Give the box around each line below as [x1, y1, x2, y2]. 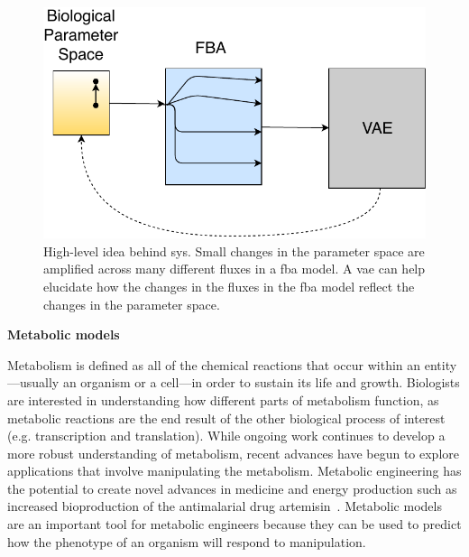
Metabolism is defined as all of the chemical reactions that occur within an [7, 355, 421, 374]
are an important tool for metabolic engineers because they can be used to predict [7, 515, 462, 534]
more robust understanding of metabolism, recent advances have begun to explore [7, 443, 460, 462]
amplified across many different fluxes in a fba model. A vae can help [43, 259, 426, 278]
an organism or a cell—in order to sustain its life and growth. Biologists [62, 373, 460, 392]
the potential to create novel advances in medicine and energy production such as [7, 478, 457, 497]
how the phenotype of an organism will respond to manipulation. [7, 532, 366, 551]
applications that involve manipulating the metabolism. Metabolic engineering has [7, 461, 462, 480]
